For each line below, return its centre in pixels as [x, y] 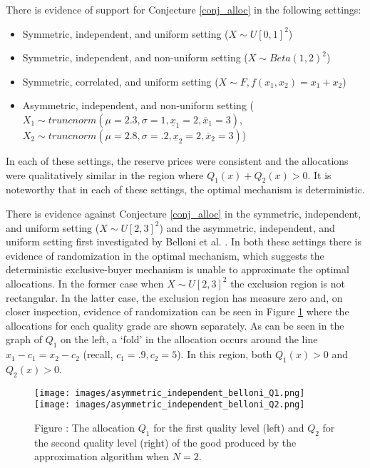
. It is [319, 174]
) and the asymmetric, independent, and [247, 227]
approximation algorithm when [102, 456]
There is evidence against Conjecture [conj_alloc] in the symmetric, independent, [184, 213]
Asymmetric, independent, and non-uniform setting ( [138, 105]
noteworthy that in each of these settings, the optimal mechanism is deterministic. [185, 189]
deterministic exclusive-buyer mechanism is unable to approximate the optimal [178, 269]
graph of [24, 339]
